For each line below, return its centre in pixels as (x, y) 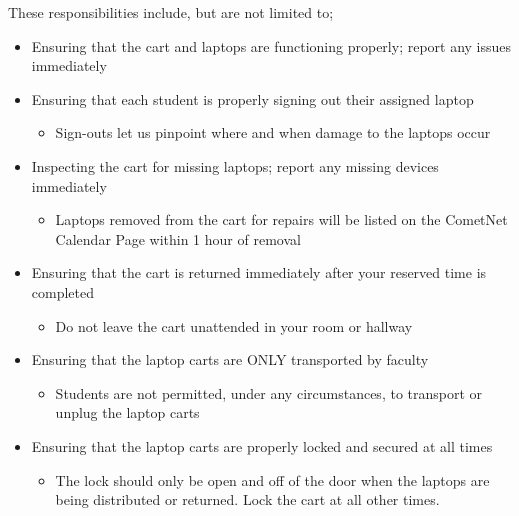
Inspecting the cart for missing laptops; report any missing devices (235, 165)
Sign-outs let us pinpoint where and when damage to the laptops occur (273, 132)
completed (63, 291)
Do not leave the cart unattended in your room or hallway (234, 325)
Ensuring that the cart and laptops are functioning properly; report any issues (271, 45)
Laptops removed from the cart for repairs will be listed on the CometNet (281, 219)
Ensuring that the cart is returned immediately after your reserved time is (259, 272)
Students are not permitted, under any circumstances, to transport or (269, 392)
